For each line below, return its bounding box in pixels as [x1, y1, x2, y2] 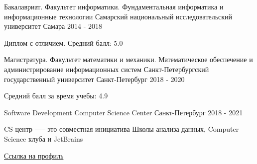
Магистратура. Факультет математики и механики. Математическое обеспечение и [4, 54, 253, 65]
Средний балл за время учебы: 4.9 [4, 90, 108, 101]
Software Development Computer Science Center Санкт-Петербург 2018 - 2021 [4, 107, 243, 117]
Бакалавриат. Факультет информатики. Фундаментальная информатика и [4, 1, 224, 11]
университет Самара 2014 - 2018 [4, 21, 102, 31]
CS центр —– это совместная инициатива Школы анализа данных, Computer [4, 124, 239, 134]
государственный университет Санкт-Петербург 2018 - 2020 [4, 74, 185, 84]
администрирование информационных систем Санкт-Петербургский [4, 64, 209, 74]
